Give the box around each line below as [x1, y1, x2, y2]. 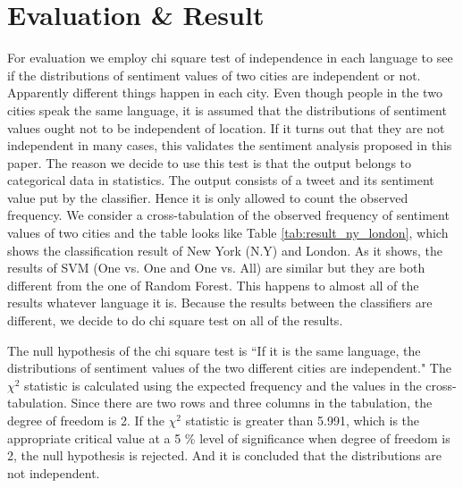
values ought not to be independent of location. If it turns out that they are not [7, 118, 445, 137]
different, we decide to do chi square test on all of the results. [7, 311, 343, 330]
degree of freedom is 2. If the [7, 411, 164, 429]
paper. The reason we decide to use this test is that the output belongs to [7, 153, 412, 172]
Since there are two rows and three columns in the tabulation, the [71, 393, 433, 412]
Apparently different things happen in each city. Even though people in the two [7, 83, 442, 102]
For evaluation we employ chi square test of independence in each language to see [7, 48, 453, 67]
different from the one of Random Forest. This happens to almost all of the [7, 275, 419, 294]
